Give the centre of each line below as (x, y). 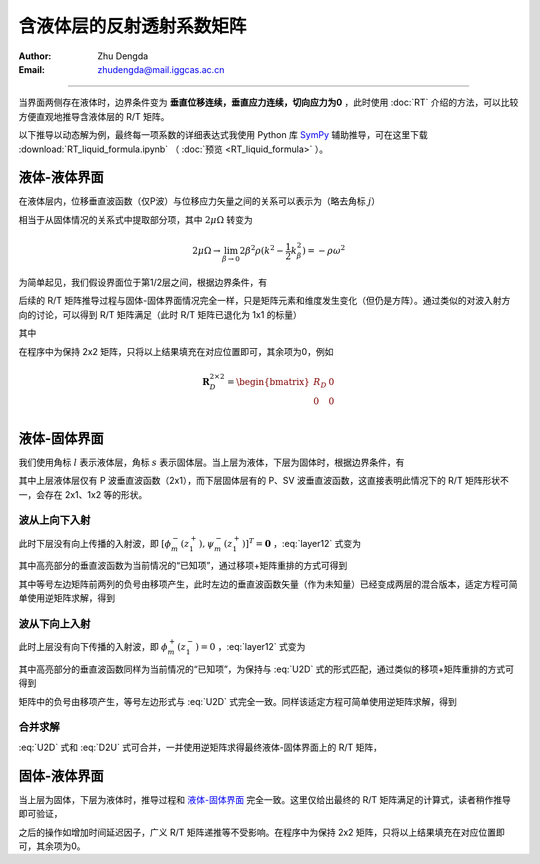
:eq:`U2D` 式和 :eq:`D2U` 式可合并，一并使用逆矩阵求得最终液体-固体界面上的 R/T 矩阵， (200, 747)
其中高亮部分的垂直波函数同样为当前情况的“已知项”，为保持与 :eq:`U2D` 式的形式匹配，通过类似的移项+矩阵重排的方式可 (266, 669)
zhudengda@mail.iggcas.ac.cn (161, 69)
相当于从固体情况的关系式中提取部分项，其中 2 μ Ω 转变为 (136, 219)
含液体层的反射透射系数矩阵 (132, 26)
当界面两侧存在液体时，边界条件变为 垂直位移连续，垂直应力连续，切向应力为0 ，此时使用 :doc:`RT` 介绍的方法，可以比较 (268, 102)
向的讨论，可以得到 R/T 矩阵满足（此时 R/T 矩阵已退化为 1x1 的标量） (160, 314)
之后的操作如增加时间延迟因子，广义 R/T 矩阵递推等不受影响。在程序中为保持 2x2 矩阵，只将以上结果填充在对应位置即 (261, 832)
